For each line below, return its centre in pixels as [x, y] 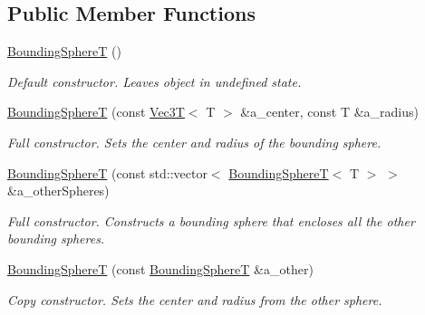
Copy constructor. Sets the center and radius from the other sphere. [195, 299]
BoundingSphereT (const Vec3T [96, 112]
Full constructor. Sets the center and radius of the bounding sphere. [194, 142]
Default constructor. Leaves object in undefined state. [155, 81]
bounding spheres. [56, 239]
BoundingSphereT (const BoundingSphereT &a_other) [160, 268]
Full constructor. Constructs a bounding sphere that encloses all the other [211, 220]
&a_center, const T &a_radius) [329, 112]
